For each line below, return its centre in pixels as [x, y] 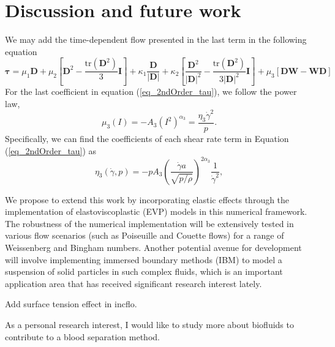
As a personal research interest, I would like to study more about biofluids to [149, 324]
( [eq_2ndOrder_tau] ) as [51, 150]
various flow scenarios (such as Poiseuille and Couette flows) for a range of [145, 235]
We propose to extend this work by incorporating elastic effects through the [147, 199]
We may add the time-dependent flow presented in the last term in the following [156, 39]
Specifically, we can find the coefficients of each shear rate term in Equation [147, 138]
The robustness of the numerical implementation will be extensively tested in [149, 223]
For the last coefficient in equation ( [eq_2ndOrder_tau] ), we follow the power [151, 91]
